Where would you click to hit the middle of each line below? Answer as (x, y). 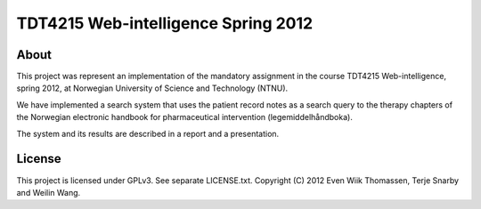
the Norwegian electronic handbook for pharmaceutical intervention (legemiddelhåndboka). (185, 117)
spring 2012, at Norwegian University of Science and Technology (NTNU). (152, 88)
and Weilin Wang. (49, 192)
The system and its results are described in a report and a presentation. (148, 133)
